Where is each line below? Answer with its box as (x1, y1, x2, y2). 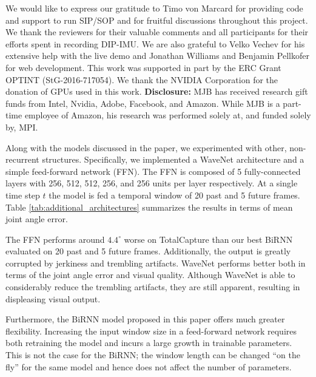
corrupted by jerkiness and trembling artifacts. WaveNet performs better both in (5, 256, 306, 269)
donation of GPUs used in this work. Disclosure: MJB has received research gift (5, 85, 308, 98)
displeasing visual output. (5, 292, 101, 305)
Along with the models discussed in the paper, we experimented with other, (5, 141, 287, 154)
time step (5, 188, 40, 201)
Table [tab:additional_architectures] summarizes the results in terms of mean (5, 200, 293, 213)
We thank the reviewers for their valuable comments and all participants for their (5, 25, 309, 38)
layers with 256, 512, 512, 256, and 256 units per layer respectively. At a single (5, 177, 298, 189)
